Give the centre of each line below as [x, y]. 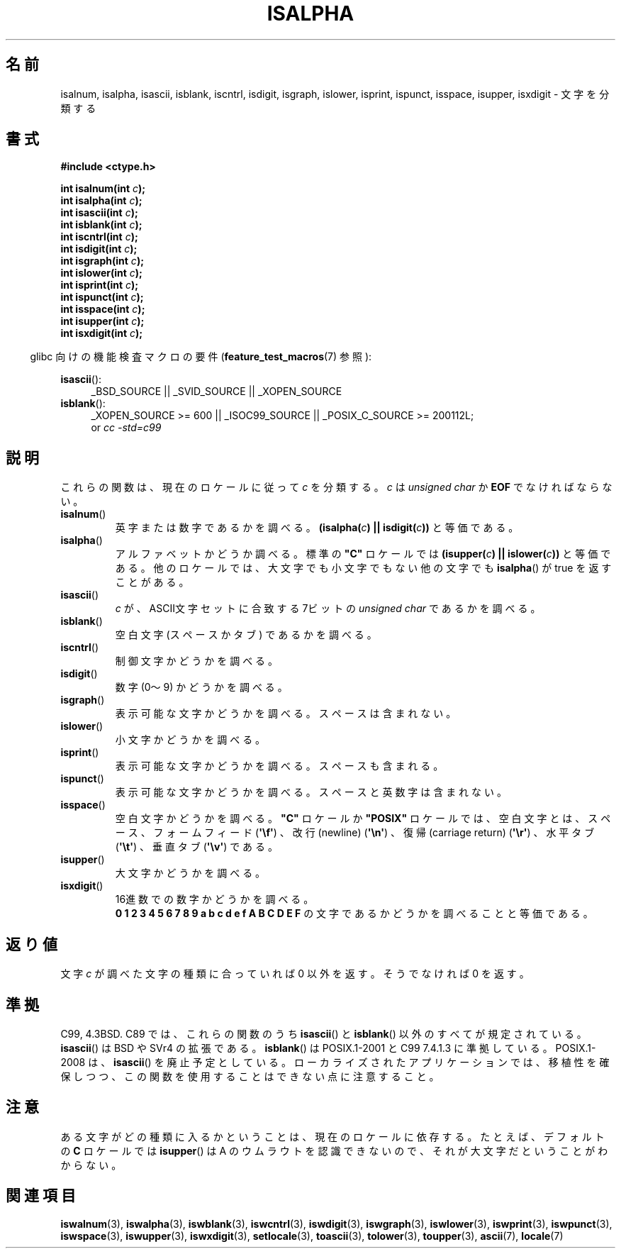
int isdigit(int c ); [99, 249]
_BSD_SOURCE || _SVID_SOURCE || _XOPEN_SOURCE [217, 392]
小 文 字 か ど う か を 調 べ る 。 [190, 740]
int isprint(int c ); [100, 285]
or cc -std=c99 [126, 428]
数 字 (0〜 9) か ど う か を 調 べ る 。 [201, 687]
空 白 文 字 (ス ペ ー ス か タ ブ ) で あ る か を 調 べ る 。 [246, 635]
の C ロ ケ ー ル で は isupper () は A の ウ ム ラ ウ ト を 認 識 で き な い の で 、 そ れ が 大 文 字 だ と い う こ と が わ [334, 1150]
